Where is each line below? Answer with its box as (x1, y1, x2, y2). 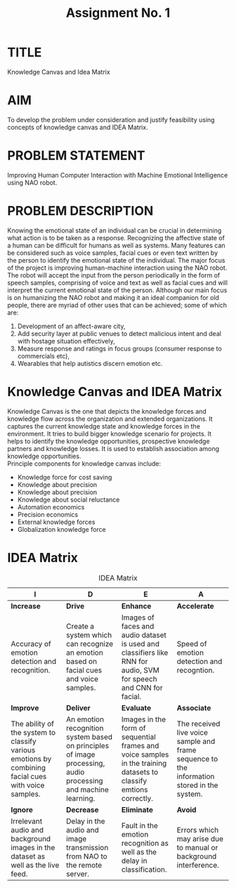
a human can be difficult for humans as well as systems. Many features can (7, 241, 226, 249)
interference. (176, 860, 220, 870)
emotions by (11, 754, 52, 764)
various (11, 745, 36, 755)
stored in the (176, 780, 218, 790)
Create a (66, 621, 95, 631)
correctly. (122, 793, 153, 803)
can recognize (66, 639, 114, 648)
